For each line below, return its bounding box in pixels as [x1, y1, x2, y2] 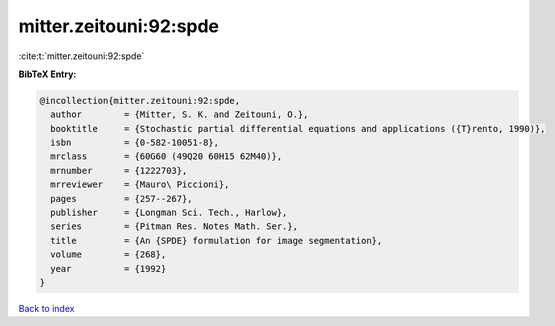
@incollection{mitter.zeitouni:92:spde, [39, 95, 240, 106]
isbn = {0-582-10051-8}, [50, 137, 220, 149]
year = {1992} [50, 263, 167, 274]
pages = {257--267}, [50, 193, 194, 204]
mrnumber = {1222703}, [50, 165, 188, 176]
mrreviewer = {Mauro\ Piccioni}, [50, 179, 230, 190]
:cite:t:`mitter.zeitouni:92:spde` [18, 50, 145, 62]
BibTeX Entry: [18, 68, 77, 80]
